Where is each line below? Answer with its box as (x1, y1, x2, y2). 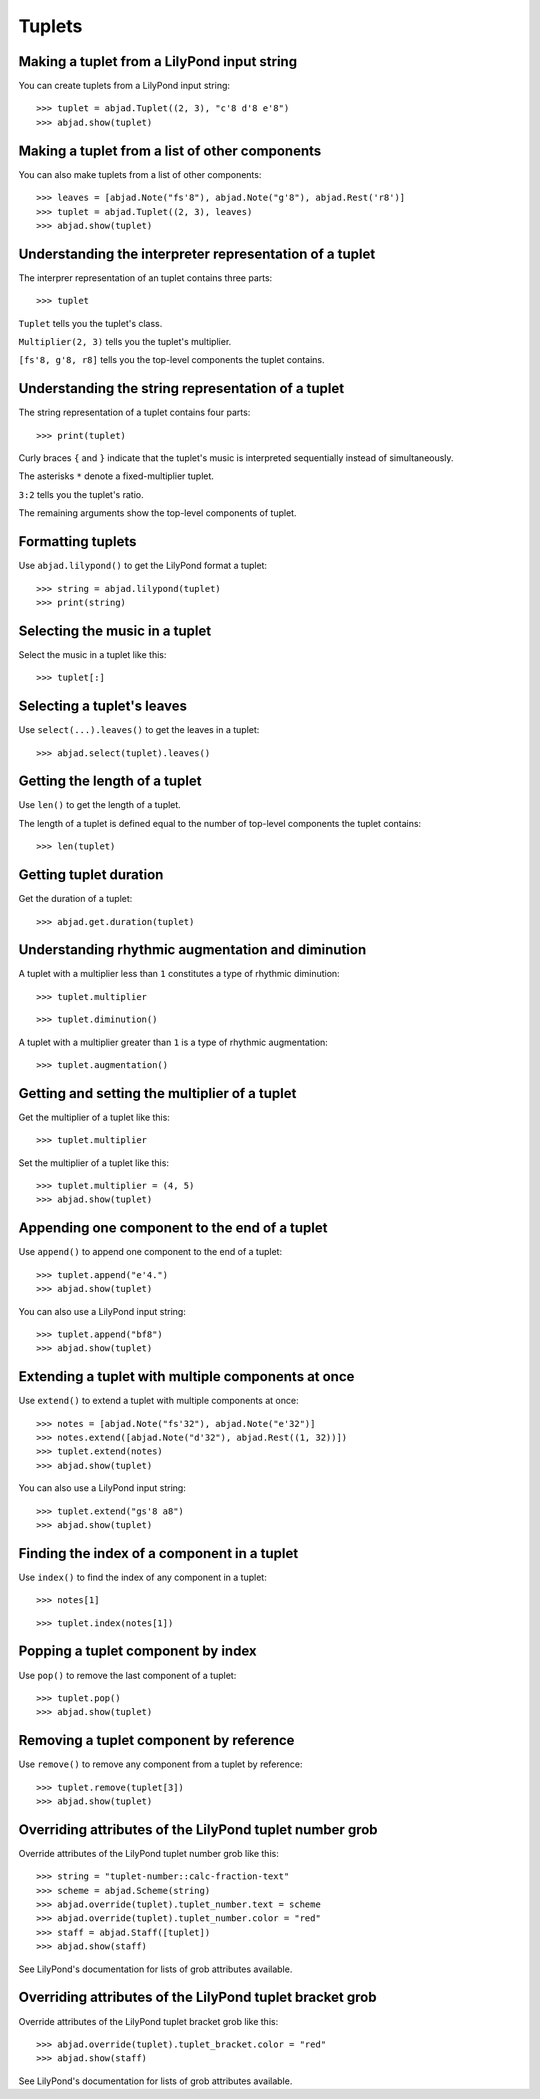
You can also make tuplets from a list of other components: (18, 168, 262, 180)
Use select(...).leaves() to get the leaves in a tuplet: (18, 724, 260, 736)
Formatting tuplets (18, 533, 137, 550)
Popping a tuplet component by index (18, 1643, 257, 1660)
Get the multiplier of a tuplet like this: (18, 1111, 170, 1123)
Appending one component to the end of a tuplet (18, 1220, 328, 1237)
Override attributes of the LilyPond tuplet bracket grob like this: (18, 2015, 279, 2027)
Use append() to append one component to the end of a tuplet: (18, 1246, 283, 1258)
